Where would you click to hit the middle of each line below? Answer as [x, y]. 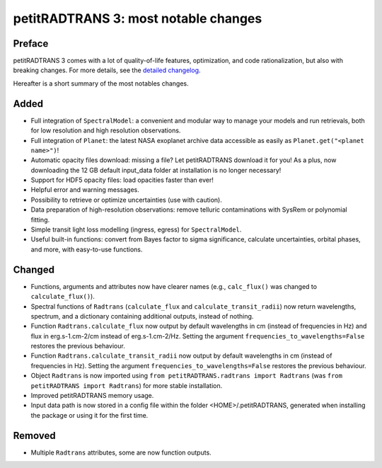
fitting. [40, 219]
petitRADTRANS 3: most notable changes [138, 18]
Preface [31, 44]
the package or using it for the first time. [89, 415]
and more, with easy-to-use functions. [87, 249]
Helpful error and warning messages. [85, 190]
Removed [34, 435]
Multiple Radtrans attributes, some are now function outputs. [121, 452]
